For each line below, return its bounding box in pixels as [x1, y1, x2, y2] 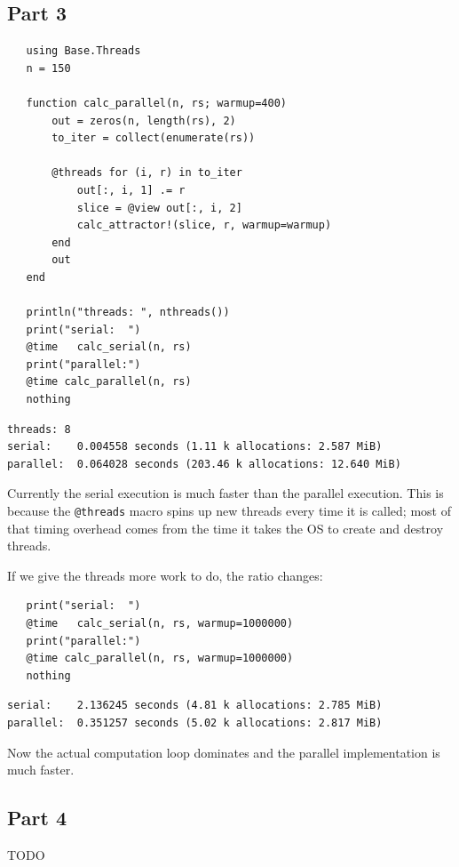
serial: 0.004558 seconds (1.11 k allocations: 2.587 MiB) [7, 440, 383, 454]
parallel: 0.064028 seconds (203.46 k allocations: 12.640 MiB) [7, 457, 401, 470]
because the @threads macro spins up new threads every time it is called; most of [7, 502, 451, 520]
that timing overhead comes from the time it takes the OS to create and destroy [7, 518, 444, 537]
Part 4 [7, 804, 67, 831]
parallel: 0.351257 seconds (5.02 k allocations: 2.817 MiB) [7, 717, 383, 730]
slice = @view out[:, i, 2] [76, 201, 242, 214]
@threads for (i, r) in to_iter [51, 166, 242, 180]
